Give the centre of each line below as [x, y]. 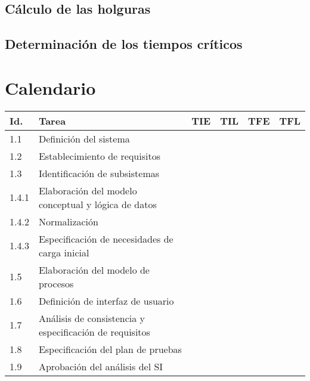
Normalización [68, 221]
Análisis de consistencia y [92, 318]
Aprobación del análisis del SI [101, 366]
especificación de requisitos [94, 332]
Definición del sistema [84, 138]
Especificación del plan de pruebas [110, 349]
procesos [56, 283]
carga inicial [64, 252]
